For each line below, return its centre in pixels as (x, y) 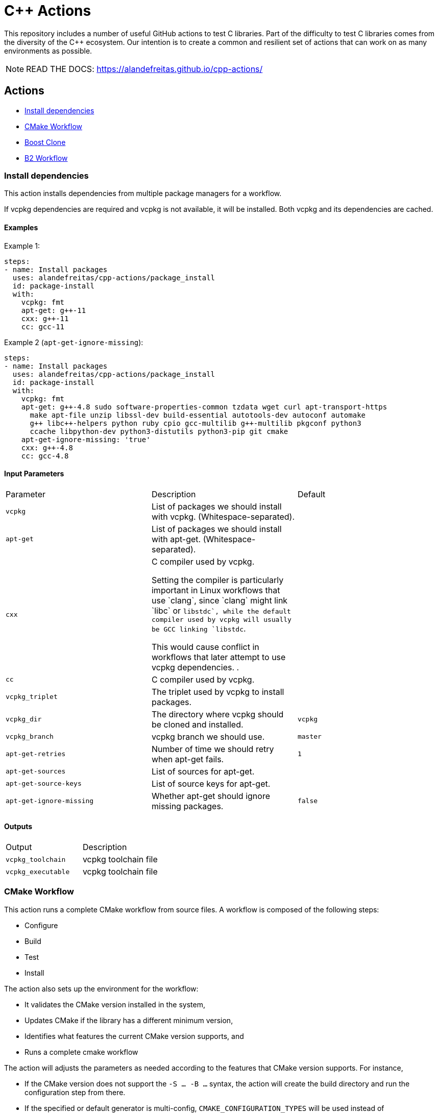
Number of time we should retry (213, 749)
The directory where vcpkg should (217, 714)
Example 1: (22, 246)
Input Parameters (34, 474)
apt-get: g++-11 (54, 310)
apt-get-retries (36, 754)
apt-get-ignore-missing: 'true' (86, 439)
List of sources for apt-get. (203, 771)
